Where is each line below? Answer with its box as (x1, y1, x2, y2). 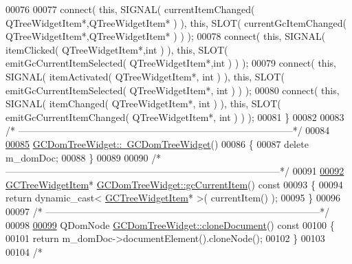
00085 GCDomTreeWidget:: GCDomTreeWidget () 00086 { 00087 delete (5, 136, 309, 151)
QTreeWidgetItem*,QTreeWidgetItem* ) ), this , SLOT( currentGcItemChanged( (5, 15, 346, 30)
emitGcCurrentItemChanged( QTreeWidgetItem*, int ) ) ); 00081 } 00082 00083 (5, 109, 344, 124)
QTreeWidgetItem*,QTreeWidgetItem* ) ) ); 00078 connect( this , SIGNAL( (5, 29, 326, 43)
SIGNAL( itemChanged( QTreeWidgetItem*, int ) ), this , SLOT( (5, 96, 281, 111)
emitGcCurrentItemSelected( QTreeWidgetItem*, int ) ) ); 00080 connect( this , (5, 82, 340, 97)
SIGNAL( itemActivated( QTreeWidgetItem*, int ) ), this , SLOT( (5, 69, 285, 83)
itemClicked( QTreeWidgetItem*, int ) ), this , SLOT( (5, 42, 228, 56)
